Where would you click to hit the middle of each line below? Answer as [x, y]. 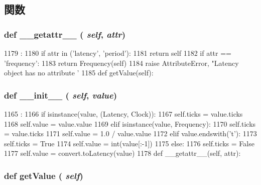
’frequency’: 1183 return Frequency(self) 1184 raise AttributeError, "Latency [121, 63]
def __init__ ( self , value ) [60, 95]
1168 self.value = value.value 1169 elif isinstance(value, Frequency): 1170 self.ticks [130, 123]
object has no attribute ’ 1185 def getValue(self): [79, 73]
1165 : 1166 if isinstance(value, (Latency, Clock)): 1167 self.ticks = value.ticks [123, 114]
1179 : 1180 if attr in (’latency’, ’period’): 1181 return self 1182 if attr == [118, 53]
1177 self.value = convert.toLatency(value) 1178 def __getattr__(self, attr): [122, 153]
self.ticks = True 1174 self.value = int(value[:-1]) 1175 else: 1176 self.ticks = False [129, 143]
